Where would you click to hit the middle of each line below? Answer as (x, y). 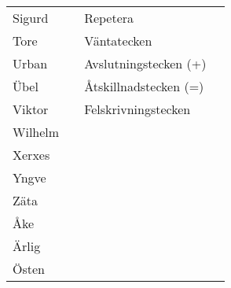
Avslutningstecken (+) (145, 63)
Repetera (109, 18)
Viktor (31, 109)
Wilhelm (36, 132)
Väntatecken (118, 41)
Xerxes (31, 155)
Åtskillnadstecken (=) (144, 86)
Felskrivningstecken (137, 109)
